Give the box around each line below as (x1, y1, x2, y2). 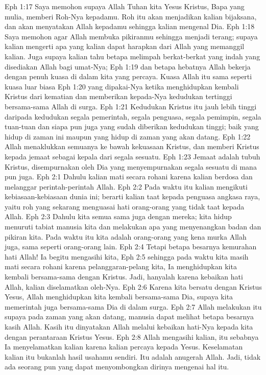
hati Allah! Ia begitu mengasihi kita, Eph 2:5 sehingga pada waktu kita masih (5, 251, 249, 262)
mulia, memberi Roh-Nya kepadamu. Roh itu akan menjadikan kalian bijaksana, (5, 11, 257, 21)
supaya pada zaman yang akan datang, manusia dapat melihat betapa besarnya (5, 311, 254, 322)
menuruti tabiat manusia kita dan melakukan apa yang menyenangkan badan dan (5, 221, 261, 232)
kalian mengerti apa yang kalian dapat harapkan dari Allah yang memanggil (5, 41, 245, 52)
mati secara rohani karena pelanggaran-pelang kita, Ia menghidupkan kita (5, 261, 237, 272)
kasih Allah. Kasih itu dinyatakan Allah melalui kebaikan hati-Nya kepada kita (5, 321, 253, 332)
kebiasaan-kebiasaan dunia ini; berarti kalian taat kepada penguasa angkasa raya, (5, 191, 260, 202)
